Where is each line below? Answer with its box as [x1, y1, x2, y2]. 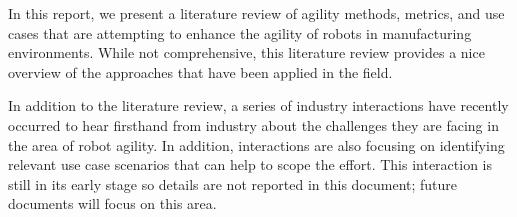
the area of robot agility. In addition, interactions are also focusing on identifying [8, 134, 505, 155]
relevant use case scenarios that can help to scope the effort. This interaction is [8, 154, 493, 175]
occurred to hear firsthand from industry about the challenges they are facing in [8, 114, 499, 135]
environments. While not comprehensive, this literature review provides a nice [8, 42, 485, 63]
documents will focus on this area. [8, 193, 217, 214]
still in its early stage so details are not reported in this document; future [8, 173, 458, 194]
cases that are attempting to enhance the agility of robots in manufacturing [8, 22, 472, 43]
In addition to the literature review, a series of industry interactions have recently [8, 95, 509, 116]
